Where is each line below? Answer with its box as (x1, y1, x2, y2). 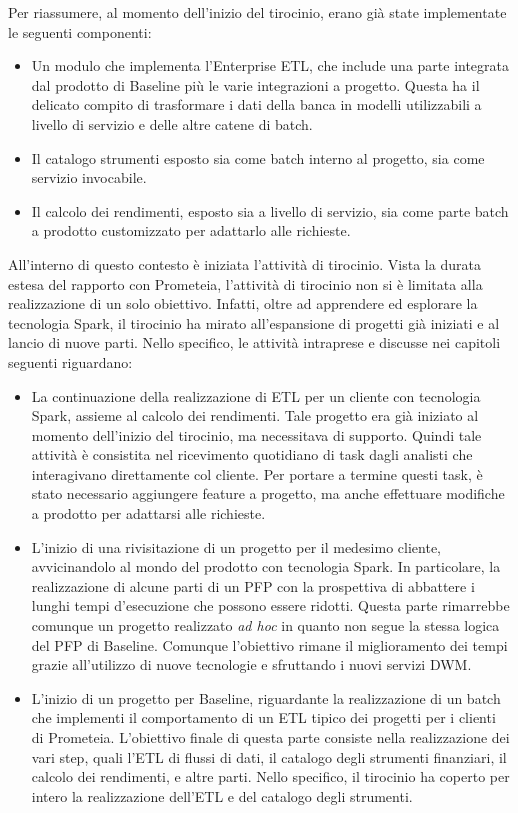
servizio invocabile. (31, 167, 147, 188)
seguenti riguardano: (8, 351, 133, 372)
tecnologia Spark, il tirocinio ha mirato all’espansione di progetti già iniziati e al (8, 312, 500, 333)
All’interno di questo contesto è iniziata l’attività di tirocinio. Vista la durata (8, 253, 481, 274)
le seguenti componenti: (8, 21, 152, 42)
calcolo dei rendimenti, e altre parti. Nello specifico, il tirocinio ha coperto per (31, 766, 510, 787)
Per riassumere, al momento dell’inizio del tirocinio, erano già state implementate (8, 2, 507, 22)
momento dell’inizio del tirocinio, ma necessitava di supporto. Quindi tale (31, 424, 482, 445)
